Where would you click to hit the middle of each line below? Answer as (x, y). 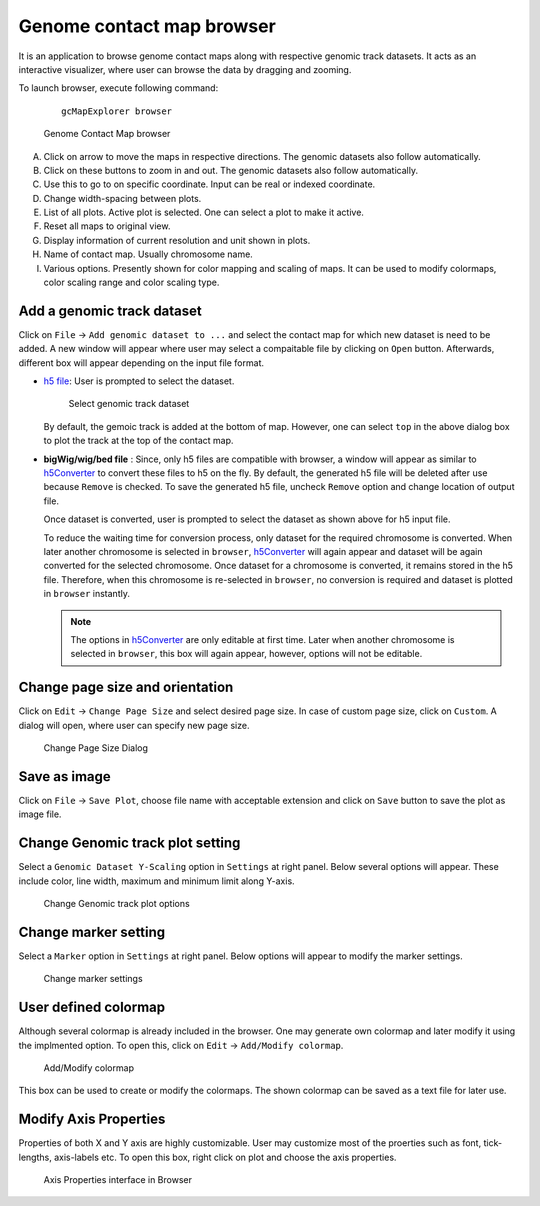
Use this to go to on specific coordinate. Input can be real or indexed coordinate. (209, 184)
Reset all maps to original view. (107, 226)
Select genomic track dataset (129, 404)
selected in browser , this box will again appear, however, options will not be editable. (246, 654)
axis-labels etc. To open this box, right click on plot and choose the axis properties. (225, 1157)
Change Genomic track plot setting (129, 843)
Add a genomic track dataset (110, 310)
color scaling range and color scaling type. (131, 282)
